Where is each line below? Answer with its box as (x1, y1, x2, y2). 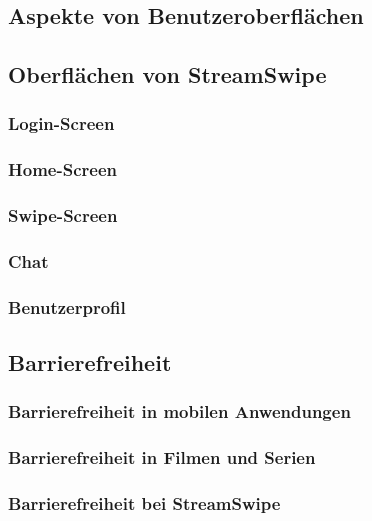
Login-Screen (8, 111, 115, 136)
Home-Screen (8, 157, 117, 182)
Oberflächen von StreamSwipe (8, 59, 327, 90)
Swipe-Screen (8, 203, 118, 228)
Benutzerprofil (8, 294, 126, 319)
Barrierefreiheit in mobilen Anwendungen (8, 399, 351, 424)
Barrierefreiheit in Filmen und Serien (8, 445, 316, 470)
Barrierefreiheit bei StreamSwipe (8, 491, 281, 516)
